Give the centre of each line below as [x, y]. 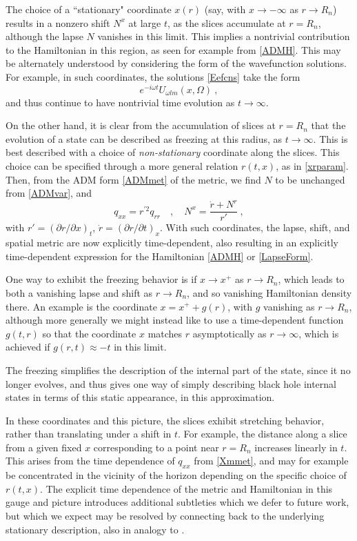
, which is [319, 333]
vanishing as [289, 306]
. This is [330, 138]
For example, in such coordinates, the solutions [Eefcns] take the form [153, 76]
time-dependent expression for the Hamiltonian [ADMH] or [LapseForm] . [160, 256]
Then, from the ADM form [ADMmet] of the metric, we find [133, 179]
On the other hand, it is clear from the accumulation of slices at [141, 125]
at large [145, 22]
